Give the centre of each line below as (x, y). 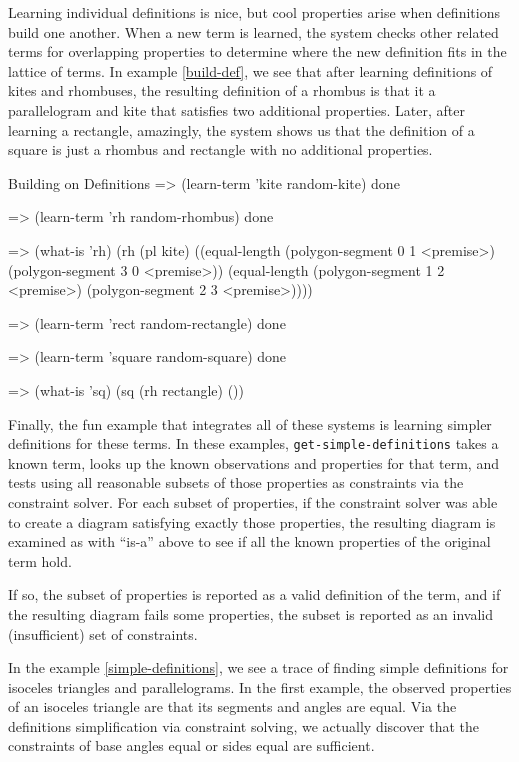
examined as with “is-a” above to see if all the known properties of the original (249, 541)
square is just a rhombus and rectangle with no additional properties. (220, 149)
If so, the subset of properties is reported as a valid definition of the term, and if (254, 594)
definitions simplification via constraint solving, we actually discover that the (244, 725)
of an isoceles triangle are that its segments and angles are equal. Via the (232, 706)
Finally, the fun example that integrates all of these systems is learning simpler (250, 423)
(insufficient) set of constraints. (103, 633)
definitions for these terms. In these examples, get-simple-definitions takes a (253, 443)
